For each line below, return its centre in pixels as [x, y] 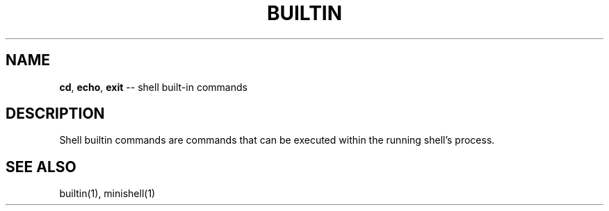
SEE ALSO [41, 167]
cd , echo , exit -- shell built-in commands [153, 87]
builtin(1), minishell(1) [107, 194]
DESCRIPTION [55, 114]
